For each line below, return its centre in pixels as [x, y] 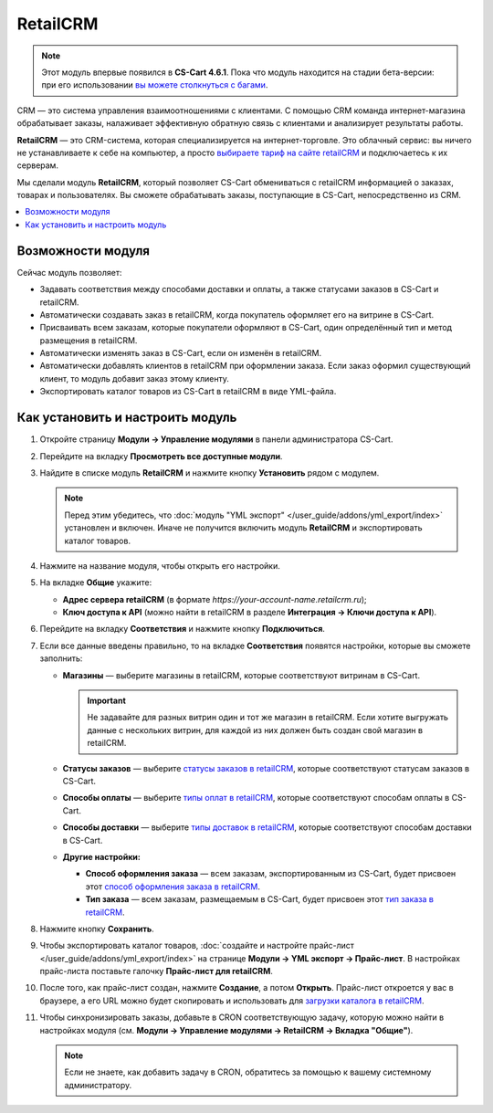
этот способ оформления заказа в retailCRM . [173, 887]
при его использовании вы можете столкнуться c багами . [155, 85]
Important [107, 701]
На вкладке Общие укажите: [96, 583]
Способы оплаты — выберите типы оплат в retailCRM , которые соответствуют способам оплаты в [256, 798]
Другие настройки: [101, 856]
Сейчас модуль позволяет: [69, 272]
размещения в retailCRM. [89, 340]
